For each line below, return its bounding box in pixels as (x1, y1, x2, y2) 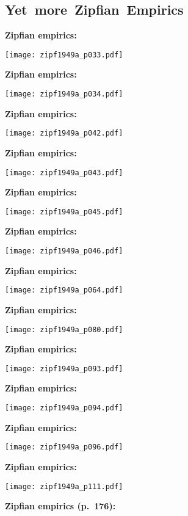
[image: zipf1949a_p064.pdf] (5, 286, 123, 295)
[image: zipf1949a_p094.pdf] (5, 404, 123, 413)
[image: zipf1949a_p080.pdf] (5, 325, 123, 334)
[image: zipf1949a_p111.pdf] (5, 482, 123, 491)
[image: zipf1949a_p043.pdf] (5, 168, 123, 177)
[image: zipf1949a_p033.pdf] (5, 50, 123, 59)
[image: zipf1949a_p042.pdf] (5, 129, 123, 138)
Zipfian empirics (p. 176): (5, 500, 116, 512)
